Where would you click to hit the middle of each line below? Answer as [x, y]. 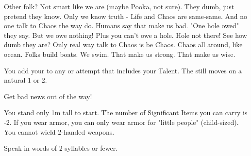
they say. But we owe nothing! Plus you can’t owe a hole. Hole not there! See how [125, 35]
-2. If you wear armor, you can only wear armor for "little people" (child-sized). [121, 122]
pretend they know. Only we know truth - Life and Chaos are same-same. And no [126, 16]
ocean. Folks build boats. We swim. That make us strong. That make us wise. [120, 54]
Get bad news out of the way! [48, 96]
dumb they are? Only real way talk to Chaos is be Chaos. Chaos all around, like [123, 44]
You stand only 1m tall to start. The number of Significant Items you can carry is [126, 113]
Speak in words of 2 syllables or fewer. [61, 148]
